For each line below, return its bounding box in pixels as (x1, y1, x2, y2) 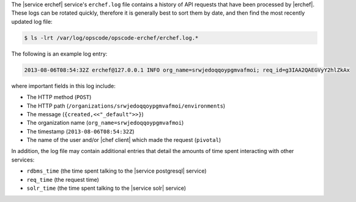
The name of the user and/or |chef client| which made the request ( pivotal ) (26, 137, 221, 144)
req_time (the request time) (26, 176, 99, 183)
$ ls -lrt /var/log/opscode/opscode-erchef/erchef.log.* (24, 34, 199, 41)
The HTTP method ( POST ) (26, 94, 92, 101)
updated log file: (11, 18, 53, 25)
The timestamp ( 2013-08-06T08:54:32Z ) (26, 127, 135, 135)
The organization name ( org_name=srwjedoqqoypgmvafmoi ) (26, 119, 184, 127)
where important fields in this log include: (11, 82, 116, 89)
